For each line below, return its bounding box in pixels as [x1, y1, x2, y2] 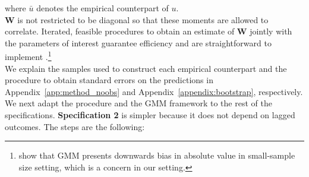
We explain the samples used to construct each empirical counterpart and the [5, 62, 287, 74]
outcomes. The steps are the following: [5, 120, 145, 132]
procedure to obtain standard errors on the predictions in [5, 74, 213, 86]
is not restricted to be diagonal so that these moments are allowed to [17, 13, 269, 26]
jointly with [250, 25, 292, 37]
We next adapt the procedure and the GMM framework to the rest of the [5, 97, 272, 109]
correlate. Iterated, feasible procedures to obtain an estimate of [5, 25, 235, 37]
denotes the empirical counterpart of [36, 2, 169, 14]
